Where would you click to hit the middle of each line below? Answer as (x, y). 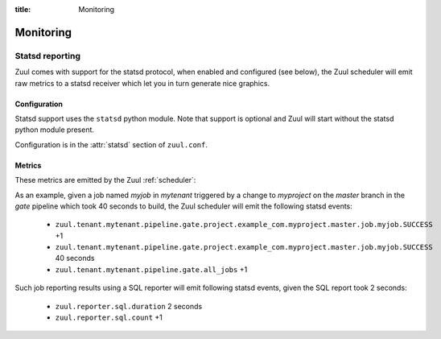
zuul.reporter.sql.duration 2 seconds (129, 306)
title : (23, 9)
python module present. (55, 130)
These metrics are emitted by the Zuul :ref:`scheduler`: (105, 180)
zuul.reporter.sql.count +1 (109, 317)
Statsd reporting (47, 56)
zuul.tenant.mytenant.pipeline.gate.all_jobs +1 (151, 269)
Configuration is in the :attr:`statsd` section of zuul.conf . (111, 144)
